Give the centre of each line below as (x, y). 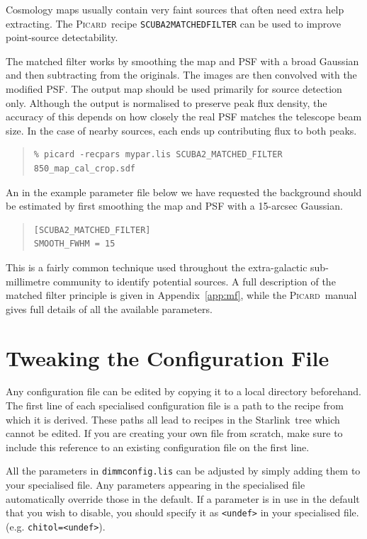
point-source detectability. (62, 37)
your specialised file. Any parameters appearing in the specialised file (156, 485)
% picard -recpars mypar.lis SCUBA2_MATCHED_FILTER (158, 155)
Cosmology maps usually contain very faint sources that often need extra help (175, 9)
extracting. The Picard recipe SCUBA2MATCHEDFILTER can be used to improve (174, 23)
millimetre (28, 281)
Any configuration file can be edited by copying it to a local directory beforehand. (183, 391)
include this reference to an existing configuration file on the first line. (158, 447)
